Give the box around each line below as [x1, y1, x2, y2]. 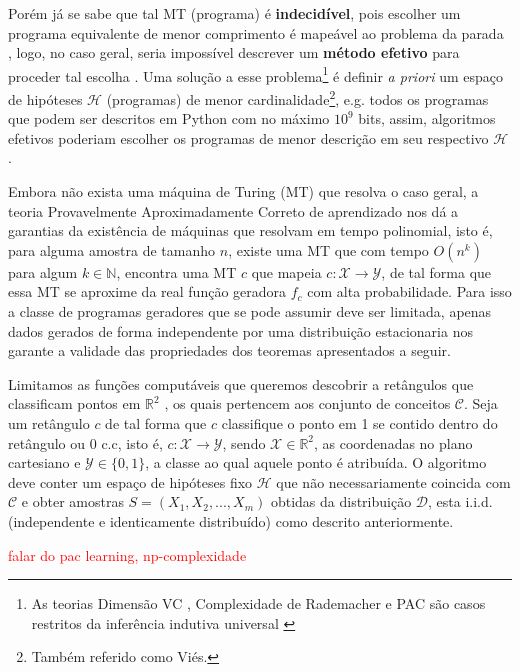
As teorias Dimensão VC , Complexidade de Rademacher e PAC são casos [31, 593, 486, 614]
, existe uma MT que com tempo [228, 239, 429, 260]
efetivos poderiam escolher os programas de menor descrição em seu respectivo [8, 127, 489, 148]
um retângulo [8, 413, 90, 433]
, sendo [222, 432, 266, 453]
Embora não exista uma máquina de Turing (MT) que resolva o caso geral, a [8, 181, 479, 202]
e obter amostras [21, 491, 124, 512]
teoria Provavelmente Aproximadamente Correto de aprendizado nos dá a [8, 200, 459, 221]
